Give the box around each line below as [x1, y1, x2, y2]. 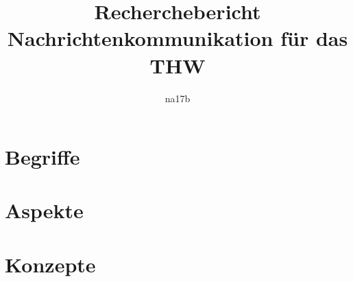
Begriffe [5, 143, 80, 171]
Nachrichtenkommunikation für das [7, 24, 348, 52]
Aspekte [5, 196, 84, 224]
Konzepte [5, 250, 96, 278]
